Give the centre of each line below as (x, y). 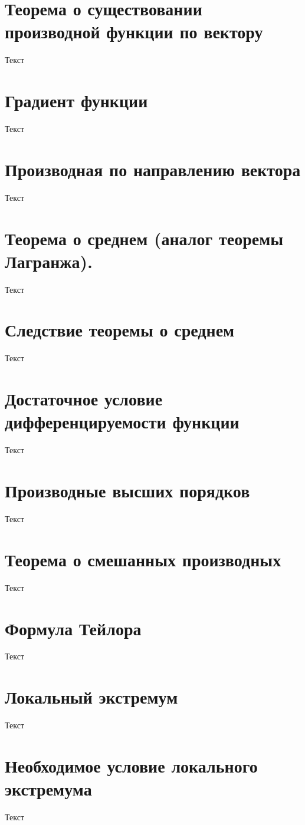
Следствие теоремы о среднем (120, 330)
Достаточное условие (84, 399)
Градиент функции (76, 100)
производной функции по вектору (134, 32)
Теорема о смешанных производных (143, 559)
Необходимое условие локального (131, 765)
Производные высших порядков (127, 491)
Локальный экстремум (91, 697)
